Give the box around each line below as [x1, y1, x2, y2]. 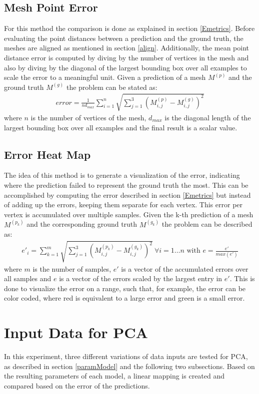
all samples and [4, 273, 51, 284]
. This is [229, 273, 255, 284]
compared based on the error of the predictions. [4, 380, 150, 391]
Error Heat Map [4, 146, 91, 162]
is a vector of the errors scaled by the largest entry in [59, 273, 222, 284]
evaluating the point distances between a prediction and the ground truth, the [4, 32, 243, 43]
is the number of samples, [32, 263, 111, 274]
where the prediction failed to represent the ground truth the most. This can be [4, 179, 248, 190]
